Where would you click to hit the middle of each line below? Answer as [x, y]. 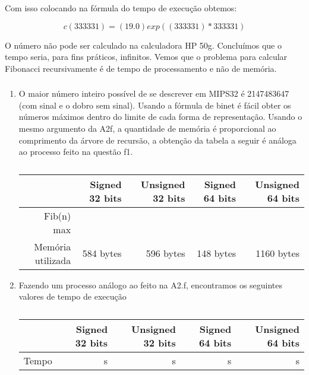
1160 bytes [278, 253]
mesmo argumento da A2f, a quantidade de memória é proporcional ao [147, 128]
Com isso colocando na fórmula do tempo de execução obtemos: [121, 8]
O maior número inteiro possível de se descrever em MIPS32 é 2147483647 [154, 93]
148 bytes [217, 253]
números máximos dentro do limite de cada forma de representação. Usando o [160, 117]
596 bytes [165, 253]
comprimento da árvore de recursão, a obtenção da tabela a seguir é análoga [157, 140]
